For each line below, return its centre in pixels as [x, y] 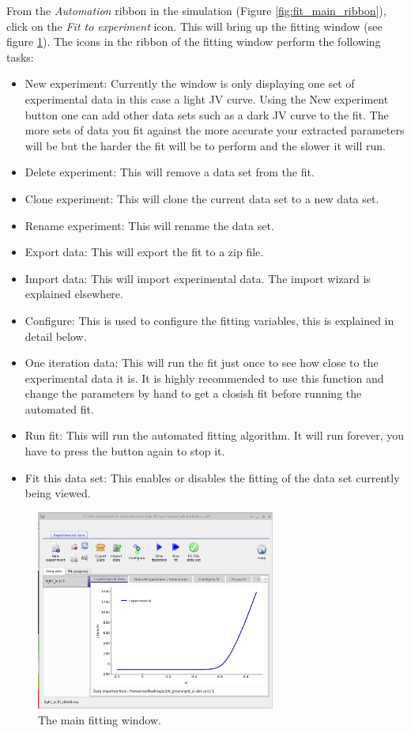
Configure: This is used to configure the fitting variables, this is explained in [209, 320]
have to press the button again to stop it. [125, 451]
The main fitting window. [100, 719]
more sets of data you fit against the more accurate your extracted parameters [215, 130]
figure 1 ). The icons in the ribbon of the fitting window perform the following [194, 42]
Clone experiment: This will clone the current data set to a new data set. [202, 198]
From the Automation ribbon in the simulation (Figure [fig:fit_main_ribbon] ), [196, 10]
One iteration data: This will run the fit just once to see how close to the [202, 363]
